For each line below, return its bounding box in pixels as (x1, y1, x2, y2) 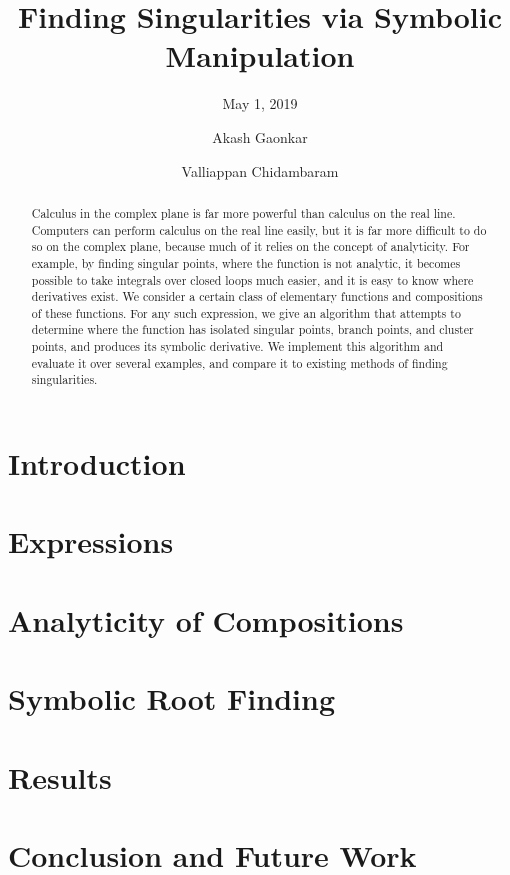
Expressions (8, 521, 174, 562)
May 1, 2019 (222, 93, 298, 114)
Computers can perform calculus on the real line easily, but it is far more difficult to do (31, 221, 487, 238)
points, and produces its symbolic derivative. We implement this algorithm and (31, 338, 444, 355)
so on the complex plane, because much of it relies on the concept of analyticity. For (31, 238, 470, 255)
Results (8, 756, 112, 797)
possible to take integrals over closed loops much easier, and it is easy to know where (31, 271, 474, 288)
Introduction (8, 443, 186, 484)
